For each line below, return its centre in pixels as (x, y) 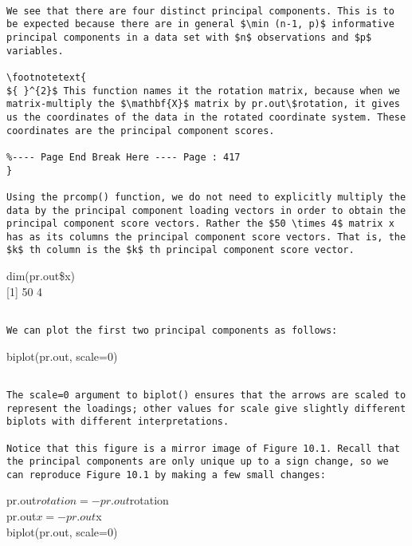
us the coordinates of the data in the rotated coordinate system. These (206, 117)
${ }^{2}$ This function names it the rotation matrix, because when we (203, 91)
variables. (35, 51)
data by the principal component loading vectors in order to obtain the (206, 210)
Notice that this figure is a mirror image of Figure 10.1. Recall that (203, 448)
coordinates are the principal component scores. (141, 131)
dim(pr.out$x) (41, 276)
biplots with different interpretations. (118, 422)
